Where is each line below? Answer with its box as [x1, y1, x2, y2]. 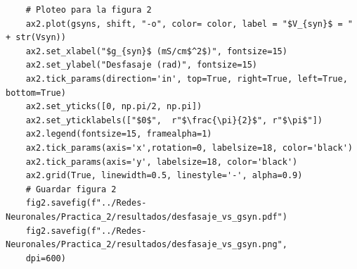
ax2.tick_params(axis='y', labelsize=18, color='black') [25, 156, 298, 167]
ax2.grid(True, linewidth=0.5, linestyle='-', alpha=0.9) [25, 170, 303, 181]
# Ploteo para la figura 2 [25, 5, 152, 15]
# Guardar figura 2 [25, 184, 117, 194]
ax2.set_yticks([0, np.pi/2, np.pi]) [25, 101, 202, 112]
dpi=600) [25, 253, 66, 263]
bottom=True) [6, 87, 66, 98]
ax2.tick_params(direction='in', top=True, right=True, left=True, [25, 73, 348, 84]
